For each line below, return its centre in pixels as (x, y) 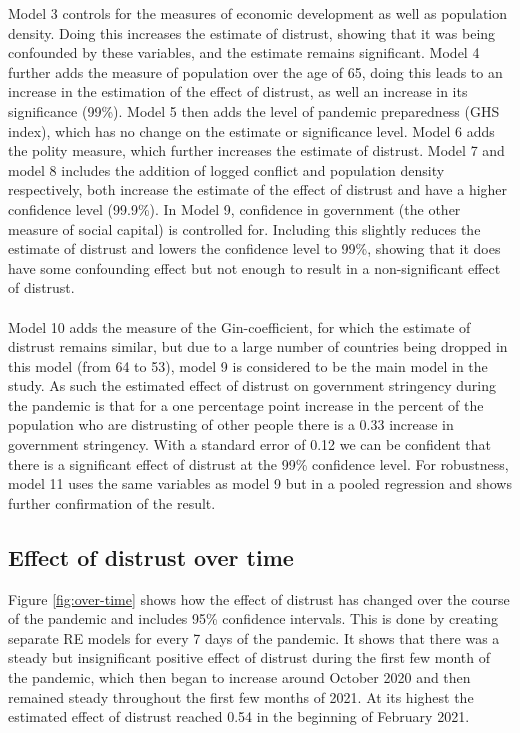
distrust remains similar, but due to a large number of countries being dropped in (258, 346)
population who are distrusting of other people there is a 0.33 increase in (231, 424)
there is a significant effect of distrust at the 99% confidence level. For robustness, (258, 463)
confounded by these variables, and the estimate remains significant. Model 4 (244, 52)
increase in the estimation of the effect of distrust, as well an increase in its (238, 91)
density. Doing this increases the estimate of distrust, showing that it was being (252, 32)
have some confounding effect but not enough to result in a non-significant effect (254, 267)
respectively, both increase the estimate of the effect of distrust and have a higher (258, 189)
